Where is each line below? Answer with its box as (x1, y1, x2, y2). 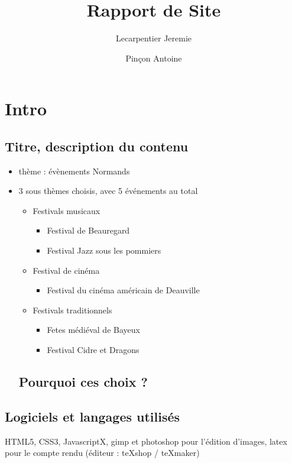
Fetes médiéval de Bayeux (47, 323, 140, 336)
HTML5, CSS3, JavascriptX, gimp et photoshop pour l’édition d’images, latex (5, 435, 287, 447)
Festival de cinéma (33, 264, 100, 276)
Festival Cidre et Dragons (47, 344, 139, 356)
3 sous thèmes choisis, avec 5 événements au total (18, 184, 198, 197)
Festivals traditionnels (33, 303, 112, 316)
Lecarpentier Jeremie (115, 32, 192, 44)
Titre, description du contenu (5, 137, 189, 155)
